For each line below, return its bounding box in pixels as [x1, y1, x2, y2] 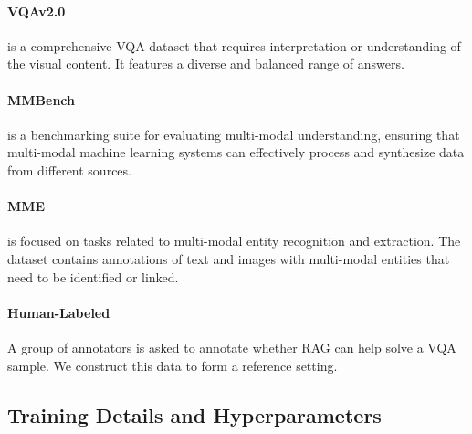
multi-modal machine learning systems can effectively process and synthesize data [7, 143, 465, 162]
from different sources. [7, 160, 131, 179]
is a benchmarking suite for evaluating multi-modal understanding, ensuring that [7, 124, 460, 143]
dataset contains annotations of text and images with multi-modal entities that [7, 249, 450, 268]
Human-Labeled [7, 302, 110, 322]
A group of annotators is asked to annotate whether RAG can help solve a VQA [7, 337, 456, 356]
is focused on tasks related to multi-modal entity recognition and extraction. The [7, 231, 461, 250]
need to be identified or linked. [7, 267, 179, 286]
